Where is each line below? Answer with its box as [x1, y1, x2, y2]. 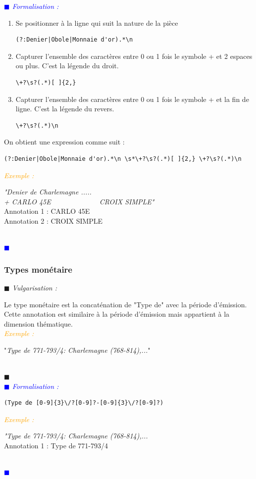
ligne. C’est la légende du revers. [15, 103, 114, 114]
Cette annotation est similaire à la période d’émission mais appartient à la [4, 309, 230, 319]
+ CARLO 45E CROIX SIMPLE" [4, 196, 154, 206]
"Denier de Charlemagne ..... [4, 187, 92, 197]
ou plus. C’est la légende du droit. [15, 60, 119, 71]
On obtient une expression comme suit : [4, 137, 125, 147]
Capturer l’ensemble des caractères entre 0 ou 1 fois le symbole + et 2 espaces [15, 50, 253, 61]
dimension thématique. [4, 318, 73, 329]
